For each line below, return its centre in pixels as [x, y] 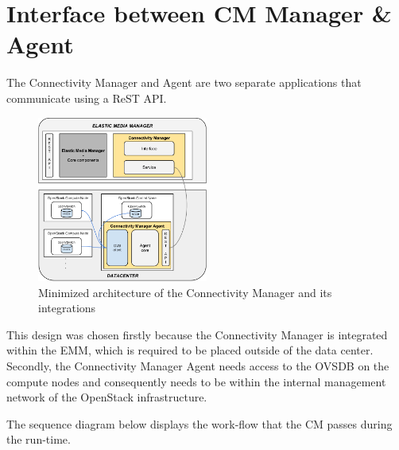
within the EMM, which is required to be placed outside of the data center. [190, 350]
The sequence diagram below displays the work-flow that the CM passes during [199, 423]
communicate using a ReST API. [87, 98]
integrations [67, 308]
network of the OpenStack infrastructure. [107, 397]
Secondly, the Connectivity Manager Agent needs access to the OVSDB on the [198, 365]
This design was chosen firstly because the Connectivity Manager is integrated [197, 334]
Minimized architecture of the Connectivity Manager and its [185, 292]
